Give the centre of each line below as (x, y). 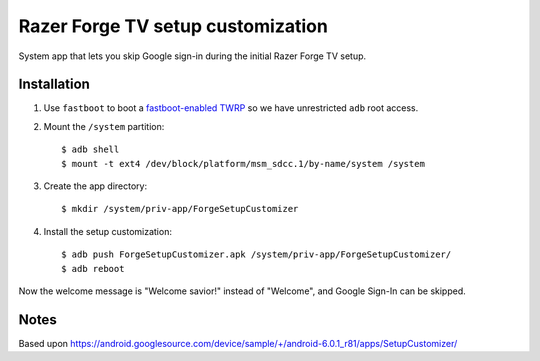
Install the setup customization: (107, 231)
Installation (54, 84)
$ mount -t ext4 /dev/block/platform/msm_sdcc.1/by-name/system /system (243, 163)
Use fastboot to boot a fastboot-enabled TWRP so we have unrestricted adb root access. (231, 108)
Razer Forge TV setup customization (173, 26)
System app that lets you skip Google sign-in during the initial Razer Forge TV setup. (192, 56)
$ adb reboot (93, 268)
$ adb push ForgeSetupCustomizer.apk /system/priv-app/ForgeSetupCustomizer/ (256, 254)
